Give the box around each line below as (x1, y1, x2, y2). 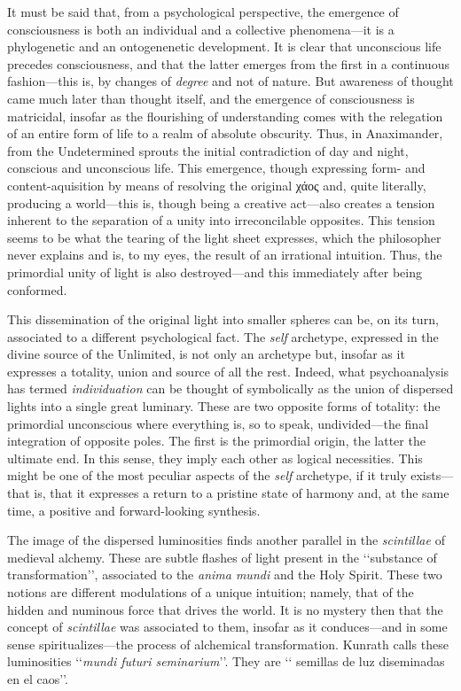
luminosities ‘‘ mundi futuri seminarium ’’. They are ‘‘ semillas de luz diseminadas (7, 652, 445, 671)
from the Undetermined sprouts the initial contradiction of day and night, (7, 141, 409, 159)
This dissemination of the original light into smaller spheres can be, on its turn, (7, 310, 439, 329)
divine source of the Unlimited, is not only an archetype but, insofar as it (7, 345, 405, 363)
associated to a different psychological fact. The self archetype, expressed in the (7, 327, 439, 345)
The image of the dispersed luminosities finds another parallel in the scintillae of (7, 531, 445, 549)
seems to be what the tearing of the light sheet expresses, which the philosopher (7, 228, 441, 246)
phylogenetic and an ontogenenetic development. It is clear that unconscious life (7, 37, 441, 56)
